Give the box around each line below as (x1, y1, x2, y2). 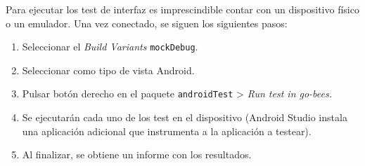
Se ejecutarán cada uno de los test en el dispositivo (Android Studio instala (22, 110, 347, 125)
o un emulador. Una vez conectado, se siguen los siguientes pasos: (6, 15, 288, 30)
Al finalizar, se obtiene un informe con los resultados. (22, 147, 252, 162)
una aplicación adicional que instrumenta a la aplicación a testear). (22, 123, 312, 138)
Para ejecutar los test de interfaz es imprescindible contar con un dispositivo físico (6, 2, 359, 16)
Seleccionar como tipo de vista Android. (22, 62, 195, 77)
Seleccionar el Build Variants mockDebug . (22, 39, 198, 54)
